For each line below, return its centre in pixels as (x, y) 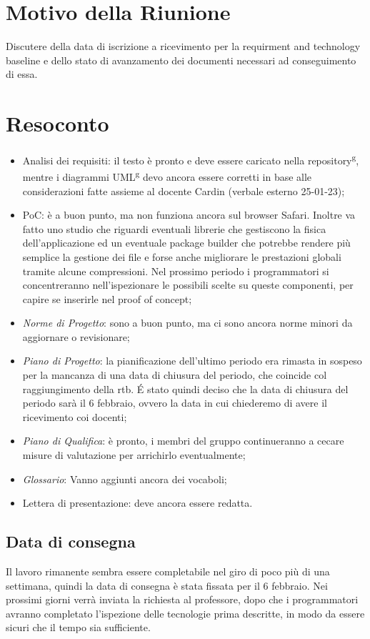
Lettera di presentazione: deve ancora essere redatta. (137, 503)
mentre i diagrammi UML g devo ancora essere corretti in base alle (167, 175)
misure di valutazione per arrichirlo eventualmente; (134, 455)
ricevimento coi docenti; (75, 416)
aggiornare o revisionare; (76, 336)
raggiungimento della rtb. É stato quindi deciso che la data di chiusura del (185, 388)
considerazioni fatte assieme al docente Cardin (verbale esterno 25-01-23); (184, 190)
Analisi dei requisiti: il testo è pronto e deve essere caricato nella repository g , (191, 159)
